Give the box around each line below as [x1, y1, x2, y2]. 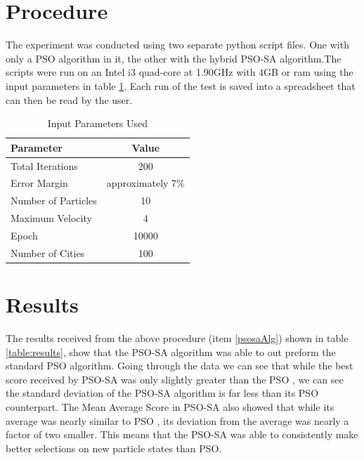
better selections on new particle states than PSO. [6, 440, 222, 455]
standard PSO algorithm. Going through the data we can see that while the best [6, 358, 353, 373]
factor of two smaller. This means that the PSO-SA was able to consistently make [6, 427, 358, 442]
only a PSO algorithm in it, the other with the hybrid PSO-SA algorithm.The [6, 51, 342, 65]
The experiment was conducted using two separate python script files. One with [6, 37, 349, 52]
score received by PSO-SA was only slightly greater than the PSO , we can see [6, 372, 344, 386]
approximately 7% [106, 176, 185, 190]
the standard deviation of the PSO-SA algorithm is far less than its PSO [6, 386, 319, 400]
